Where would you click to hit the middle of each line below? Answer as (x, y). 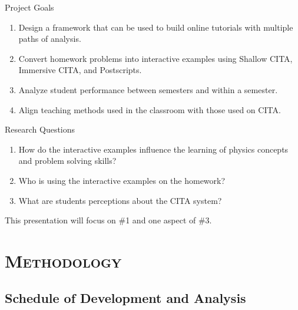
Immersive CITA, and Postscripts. (80, 70)
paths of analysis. (50, 39)
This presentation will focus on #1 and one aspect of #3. (108, 220)
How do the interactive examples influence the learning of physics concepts (153, 149)
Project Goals (29, 7)
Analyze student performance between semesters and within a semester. (148, 89)
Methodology (63, 260)
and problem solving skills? (67, 161)
